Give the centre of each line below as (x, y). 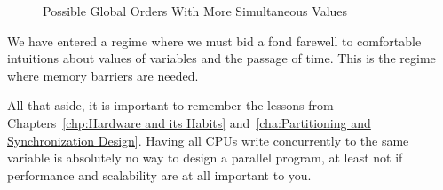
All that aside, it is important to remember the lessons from (170, 105)
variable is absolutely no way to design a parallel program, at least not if (205, 158)
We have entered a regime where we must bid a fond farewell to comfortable (214, 40)
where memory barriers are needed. (103, 75)
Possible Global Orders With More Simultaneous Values (195, 11)
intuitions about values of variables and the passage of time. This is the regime (221, 58)
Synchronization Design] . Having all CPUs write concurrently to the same (208, 140)
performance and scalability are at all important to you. (159, 174)
